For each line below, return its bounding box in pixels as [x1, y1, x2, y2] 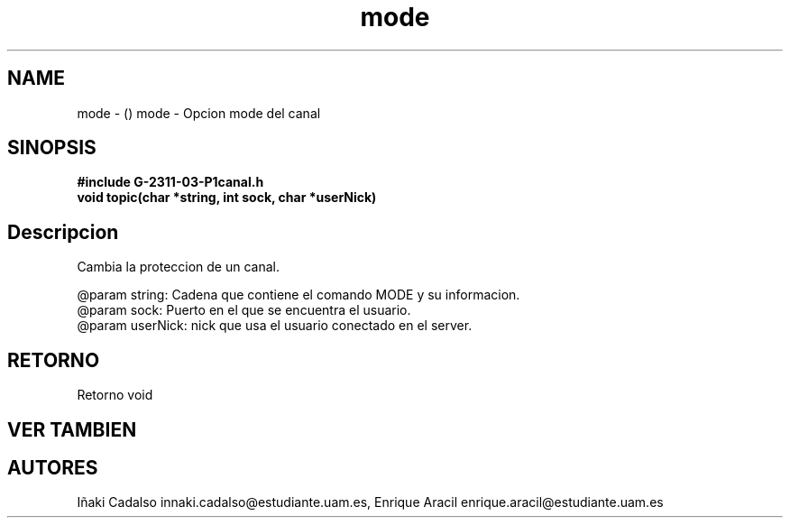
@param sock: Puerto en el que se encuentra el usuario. [77, 302, 411, 318]
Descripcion [7, 220, 119, 244]
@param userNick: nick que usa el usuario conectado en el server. [77, 318, 473, 334]
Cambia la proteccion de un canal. [77, 259, 280, 275]
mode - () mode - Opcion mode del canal [77, 105, 321, 121]
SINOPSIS [7, 136, 96, 160]
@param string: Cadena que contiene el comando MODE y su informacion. [77, 287, 520, 303]
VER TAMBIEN [7, 418, 137, 441]
